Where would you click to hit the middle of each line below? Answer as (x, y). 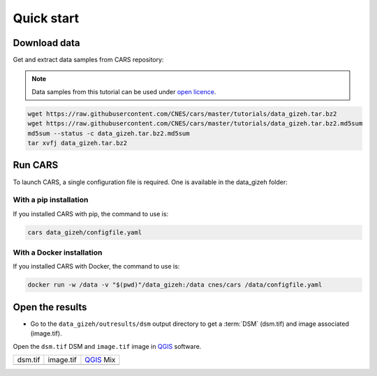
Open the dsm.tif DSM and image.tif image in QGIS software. (107, 346)
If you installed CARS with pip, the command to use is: (91, 213)
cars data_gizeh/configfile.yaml (85, 232)
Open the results (50, 307)
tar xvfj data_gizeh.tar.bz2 (77, 143)
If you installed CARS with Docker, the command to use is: (96, 266)
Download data (46, 43)
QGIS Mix (100, 360)
